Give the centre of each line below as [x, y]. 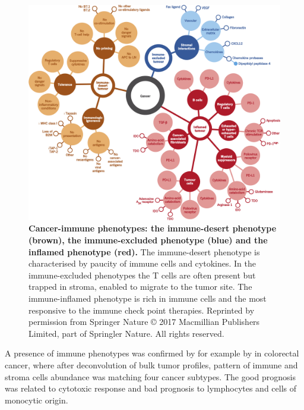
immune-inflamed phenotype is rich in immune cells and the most [148, 298]
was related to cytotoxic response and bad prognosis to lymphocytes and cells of [151, 388]
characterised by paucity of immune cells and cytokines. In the [142, 263]
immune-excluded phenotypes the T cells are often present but [142, 275]
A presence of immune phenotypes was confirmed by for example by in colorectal [152, 353]
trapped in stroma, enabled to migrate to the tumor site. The [140, 287]
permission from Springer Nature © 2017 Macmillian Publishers [144, 322]
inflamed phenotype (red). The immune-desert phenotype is [144, 251]
